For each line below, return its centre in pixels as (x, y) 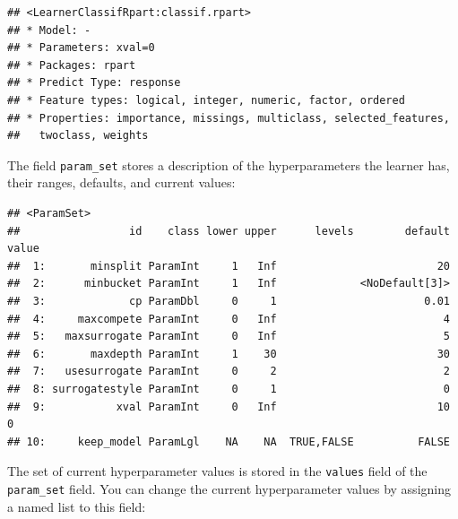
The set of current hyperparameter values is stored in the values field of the (217, 471)
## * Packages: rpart (72, 65)
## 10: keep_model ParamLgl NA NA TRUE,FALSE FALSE (229, 441)
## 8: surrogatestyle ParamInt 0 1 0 (229, 389)
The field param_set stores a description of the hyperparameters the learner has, (229, 164)
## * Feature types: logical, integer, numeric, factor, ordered (206, 100)
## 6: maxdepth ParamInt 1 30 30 (229, 354)
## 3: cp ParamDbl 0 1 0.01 (229, 301)
